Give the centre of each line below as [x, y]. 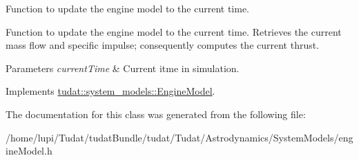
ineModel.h [29, 151]
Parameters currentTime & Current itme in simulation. [123, 68]
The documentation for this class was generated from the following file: [156, 114]
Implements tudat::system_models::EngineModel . [110, 91]
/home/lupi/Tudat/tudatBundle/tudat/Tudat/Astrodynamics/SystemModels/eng [179, 137]
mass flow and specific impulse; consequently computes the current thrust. [163, 45]
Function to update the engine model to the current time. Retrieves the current [174, 31]
